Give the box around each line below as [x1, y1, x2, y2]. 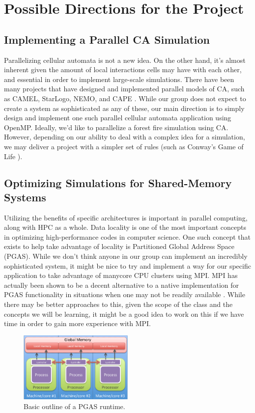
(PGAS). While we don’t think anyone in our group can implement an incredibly [4, 251, 248, 261]
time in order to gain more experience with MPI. [4, 318, 151, 329]
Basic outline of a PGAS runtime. [24, 401, 125, 411]
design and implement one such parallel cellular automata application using [4, 112, 231, 123]
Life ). [4, 151, 23, 161]
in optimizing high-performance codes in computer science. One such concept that [4, 231, 251, 242]
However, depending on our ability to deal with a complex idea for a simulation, [4, 132, 245, 142]
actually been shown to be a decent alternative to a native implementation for [4, 279, 239, 290]
